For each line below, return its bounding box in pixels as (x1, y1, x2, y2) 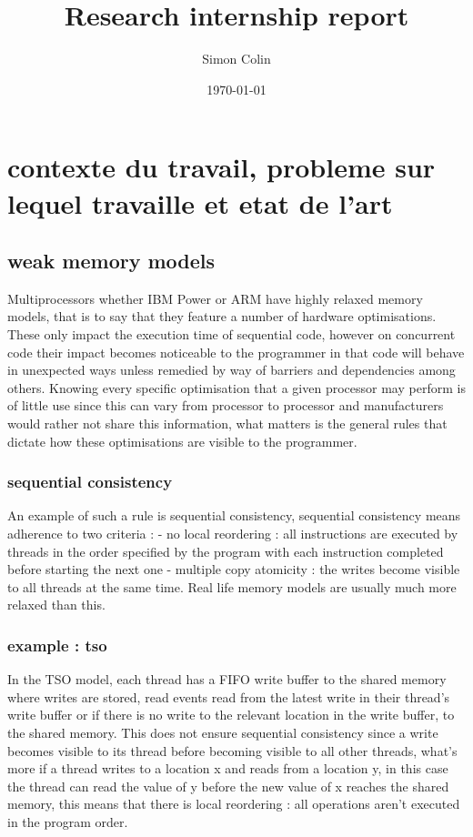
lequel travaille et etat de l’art (7, 184, 393, 221)
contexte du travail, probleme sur (7, 148, 436, 186)
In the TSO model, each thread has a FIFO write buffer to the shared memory (7, 670, 447, 689)
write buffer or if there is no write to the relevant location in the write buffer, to (7, 705, 455, 724)
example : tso (7, 633, 107, 656)
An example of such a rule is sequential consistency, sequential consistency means (7, 506, 461, 525)
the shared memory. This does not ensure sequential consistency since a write (7, 723, 438, 742)
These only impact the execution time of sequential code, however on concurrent (7, 325, 456, 344)
